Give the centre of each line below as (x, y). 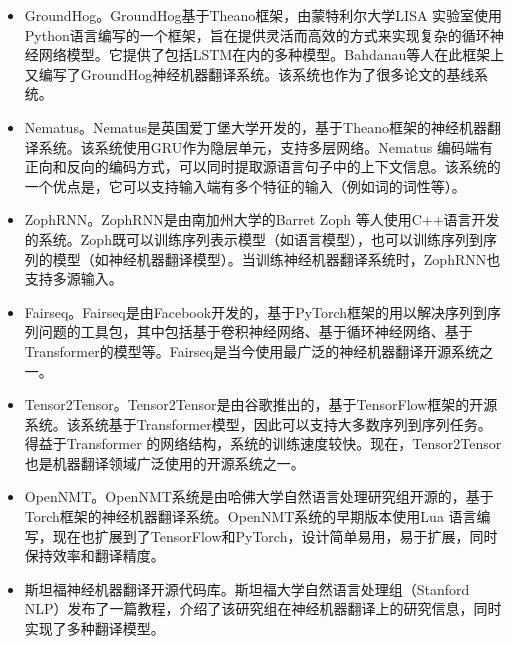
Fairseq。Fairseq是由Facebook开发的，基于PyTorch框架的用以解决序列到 (256, 311)
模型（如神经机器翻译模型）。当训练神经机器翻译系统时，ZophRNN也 (276, 258)
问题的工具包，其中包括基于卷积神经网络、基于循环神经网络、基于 (255, 331)
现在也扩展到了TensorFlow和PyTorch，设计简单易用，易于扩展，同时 (275, 535)
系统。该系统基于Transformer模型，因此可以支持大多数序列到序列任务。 (258, 423)
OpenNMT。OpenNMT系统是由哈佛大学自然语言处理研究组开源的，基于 (259, 496)
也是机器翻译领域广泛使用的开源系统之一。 (164, 462)
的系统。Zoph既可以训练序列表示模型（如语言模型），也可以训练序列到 (253, 238)
